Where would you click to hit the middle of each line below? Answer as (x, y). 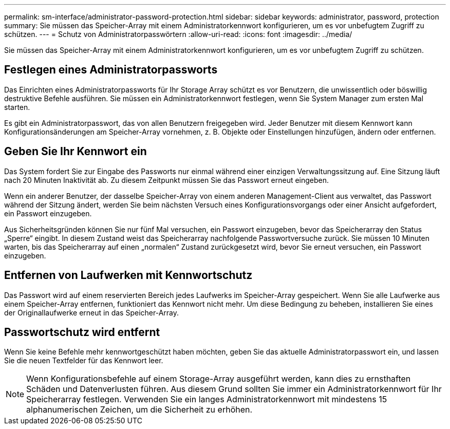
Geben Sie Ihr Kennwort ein (76, 152)
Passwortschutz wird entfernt (82, 332)
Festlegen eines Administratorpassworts (111, 70)
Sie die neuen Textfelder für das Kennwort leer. (84, 361)
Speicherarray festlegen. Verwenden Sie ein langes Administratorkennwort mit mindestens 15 (207, 399)
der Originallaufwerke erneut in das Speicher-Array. (92, 312)
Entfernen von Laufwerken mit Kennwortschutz (128, 275)
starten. (17, 107)
